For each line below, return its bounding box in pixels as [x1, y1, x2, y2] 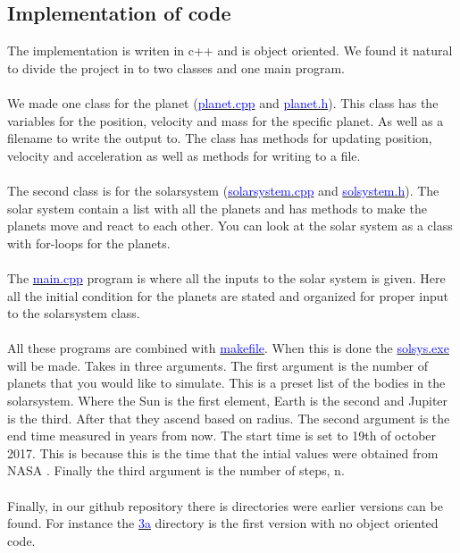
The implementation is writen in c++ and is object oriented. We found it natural [7, 41, 453, 60]
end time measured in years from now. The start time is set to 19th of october [7, 426, 437, 445]
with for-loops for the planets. [7, 233, 171, 252]
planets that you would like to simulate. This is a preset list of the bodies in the [7, 373, 446, 392]
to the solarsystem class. [7, 304, 140, 323]
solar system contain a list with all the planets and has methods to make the [7, 198, 427, 217]
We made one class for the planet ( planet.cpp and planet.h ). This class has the [7, 93, 439, 112]
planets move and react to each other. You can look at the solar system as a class [7, 216, 453, 235]
